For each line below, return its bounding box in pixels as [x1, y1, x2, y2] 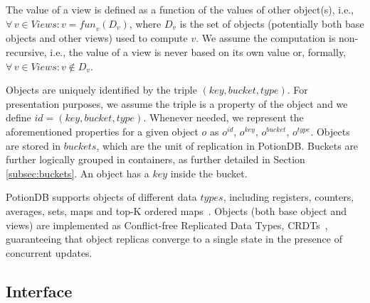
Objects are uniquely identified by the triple [6, 82, 197, 97]
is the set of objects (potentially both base [179, 16, 364, 31]
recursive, [6, 44, 47, 59]
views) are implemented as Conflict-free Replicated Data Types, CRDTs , [6, 217, 328, 232]
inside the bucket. [170, 165, 248, 180]
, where [129, 16, 162, 31]
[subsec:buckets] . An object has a [6, 165, 149, 180]
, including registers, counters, [223, 189, 354, 204]
